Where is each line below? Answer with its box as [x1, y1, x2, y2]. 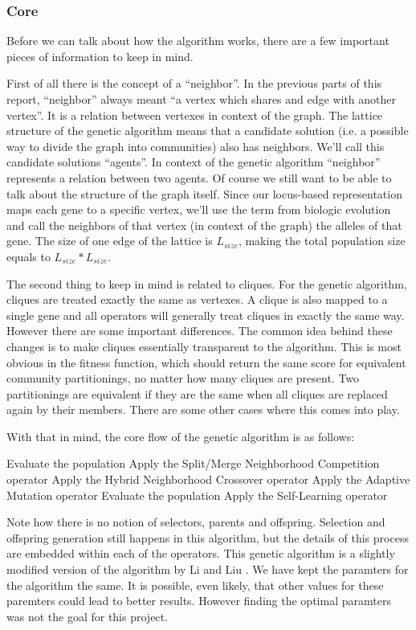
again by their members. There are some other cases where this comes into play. [6, 401, 400, 418]
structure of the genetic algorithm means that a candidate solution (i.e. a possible [6, 122, 409, 139]
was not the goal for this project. [6, 607, 168, 624]
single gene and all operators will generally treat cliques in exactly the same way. [6, 306, 405, 323]
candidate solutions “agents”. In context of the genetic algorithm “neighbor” [6, 153, 381, 170]
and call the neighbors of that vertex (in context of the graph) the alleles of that [6, 216, 402, 233]
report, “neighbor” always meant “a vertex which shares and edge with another [6, 91, 396, 107]
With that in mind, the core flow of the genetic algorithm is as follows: [6, 427, 355, 444]
